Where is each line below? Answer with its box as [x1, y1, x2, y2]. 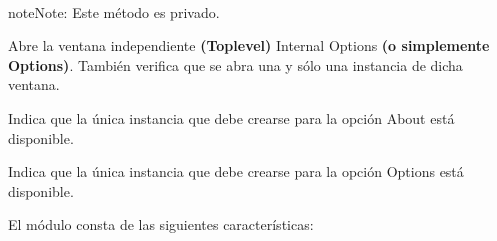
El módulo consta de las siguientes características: [8, 214, 314, 235]
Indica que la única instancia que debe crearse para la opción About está [8, 107, 455, 128]
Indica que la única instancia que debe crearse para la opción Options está [8, 161, 464, 182]
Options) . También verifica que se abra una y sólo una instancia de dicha [8, 54, 463, 75]
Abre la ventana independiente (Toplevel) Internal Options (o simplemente [8, 35, 490, 56]
